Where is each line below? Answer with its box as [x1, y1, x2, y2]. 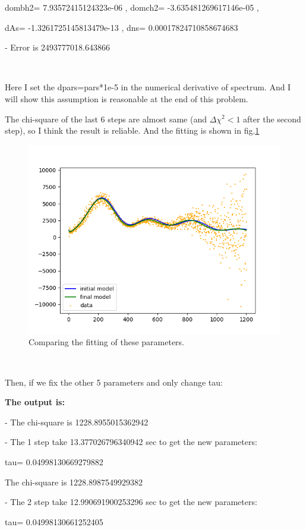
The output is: [5, 396, 65, 408]
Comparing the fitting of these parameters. [29, 336, 184, 348]
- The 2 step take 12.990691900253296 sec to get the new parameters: [5, 496, 257, 508]
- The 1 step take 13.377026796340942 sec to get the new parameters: [5, 436, 257, 448]
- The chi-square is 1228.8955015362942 [5, 415, 149, 428]
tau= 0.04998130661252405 [5, 515, 103, 528]
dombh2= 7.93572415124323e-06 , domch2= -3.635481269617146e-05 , [5, 1, 259, 13]
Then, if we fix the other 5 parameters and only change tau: [5, 376, 223, 388]
